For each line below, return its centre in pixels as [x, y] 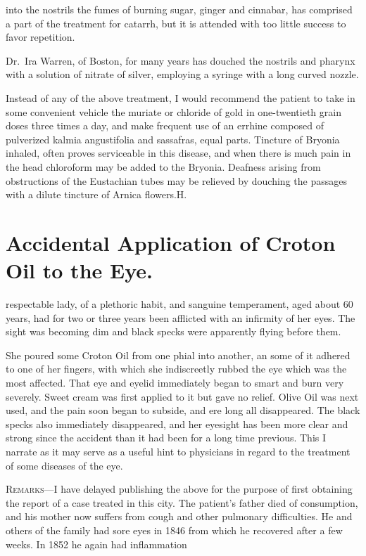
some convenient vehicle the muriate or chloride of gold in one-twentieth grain [173, 111]
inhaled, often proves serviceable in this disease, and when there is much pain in [178, 153]
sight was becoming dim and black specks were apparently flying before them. [173, 331]
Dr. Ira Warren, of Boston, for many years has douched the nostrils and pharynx [181, 60]
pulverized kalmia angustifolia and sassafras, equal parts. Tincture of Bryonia [173, 139]
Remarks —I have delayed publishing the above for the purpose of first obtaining [179, 489]
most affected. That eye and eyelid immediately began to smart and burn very [175, 382]
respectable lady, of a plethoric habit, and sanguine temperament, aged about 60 [179, 304]
